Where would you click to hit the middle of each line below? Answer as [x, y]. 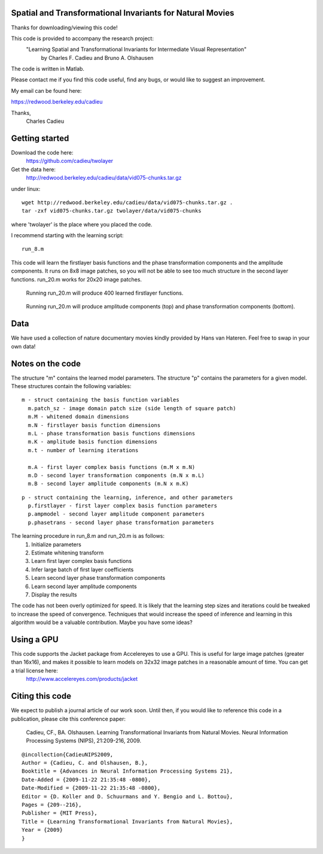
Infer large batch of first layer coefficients [83, 570]
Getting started [40, 138]
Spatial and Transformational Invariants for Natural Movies [123, 13]
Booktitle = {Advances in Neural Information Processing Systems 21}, [127, 771]
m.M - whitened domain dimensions [78, 417]
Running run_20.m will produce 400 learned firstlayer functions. [105, 293]
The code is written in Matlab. [48, 69]
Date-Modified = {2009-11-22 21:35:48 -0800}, [91, 788]
